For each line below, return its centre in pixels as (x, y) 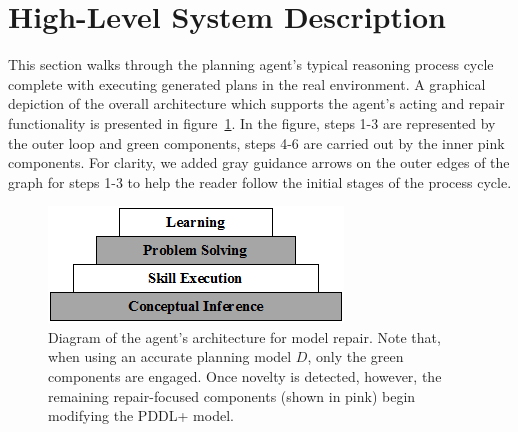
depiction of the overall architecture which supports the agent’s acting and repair (256, 103)
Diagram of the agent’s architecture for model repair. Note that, (244, 336)
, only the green (355, 356)
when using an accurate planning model (170, 356)
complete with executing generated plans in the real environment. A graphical (247, 83)
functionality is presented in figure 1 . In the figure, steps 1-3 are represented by (252, 122)
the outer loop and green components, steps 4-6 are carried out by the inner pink (256, 142)
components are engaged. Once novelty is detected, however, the (245, 376)
